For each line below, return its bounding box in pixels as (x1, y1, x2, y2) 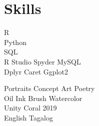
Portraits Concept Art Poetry (4, 83, 95, 93)
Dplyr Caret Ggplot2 (4, 66, 68, 76)
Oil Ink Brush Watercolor (4, 92, 82, 103)
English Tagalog (4, 112, 53, 122)
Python (4, 36, 26, 47)
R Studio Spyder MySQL (4, 56, 81, 66)
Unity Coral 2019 (4, 102, 57, 113)
